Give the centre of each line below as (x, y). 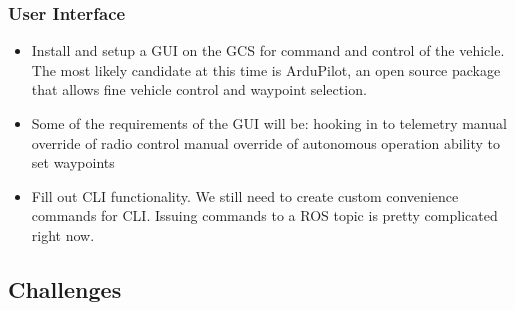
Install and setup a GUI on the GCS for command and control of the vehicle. (268, 50)
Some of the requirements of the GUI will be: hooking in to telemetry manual (269, 123)
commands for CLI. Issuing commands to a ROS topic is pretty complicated (264, 215)
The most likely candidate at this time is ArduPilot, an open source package (266, 69)
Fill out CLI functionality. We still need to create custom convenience (245, 195)
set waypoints (73, 162)
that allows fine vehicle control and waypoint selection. (199, 89)
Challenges (65, 288)
